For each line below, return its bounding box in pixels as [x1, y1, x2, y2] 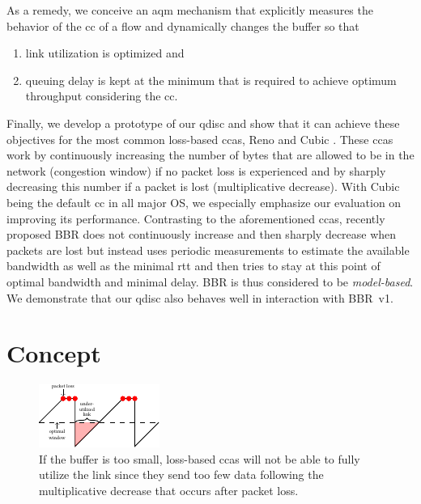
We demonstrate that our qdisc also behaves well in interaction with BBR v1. [6, 289, 393, 306]
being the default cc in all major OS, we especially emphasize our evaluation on [6, 193, 402, 210]
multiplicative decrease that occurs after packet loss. [39, 482, 299, 498]
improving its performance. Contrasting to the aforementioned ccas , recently [6, 210, 385, 227]
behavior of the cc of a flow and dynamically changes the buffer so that [6, 17, 359, 34]
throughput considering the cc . [25, 87, 178, 104]
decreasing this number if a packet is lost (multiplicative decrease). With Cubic [6, 178, 400, 195]
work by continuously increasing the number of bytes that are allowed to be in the [6, 146, 415, 163]
